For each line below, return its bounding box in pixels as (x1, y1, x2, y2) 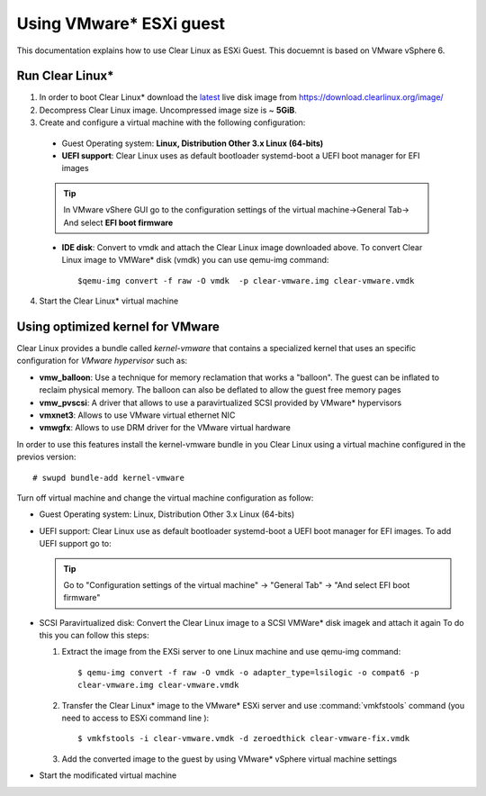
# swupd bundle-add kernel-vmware (32, 473, 184, 483)
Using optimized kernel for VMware (16, 319, 220, 334)
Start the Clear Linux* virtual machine (39, 295, 179, 306)
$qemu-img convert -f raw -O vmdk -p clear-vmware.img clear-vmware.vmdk (77, 276, 415, 285)
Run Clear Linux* (16, 68, 114, 84)
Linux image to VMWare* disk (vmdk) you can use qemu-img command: (61, 255, 329, 266)
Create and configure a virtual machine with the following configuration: (39, 117, 306, 128)
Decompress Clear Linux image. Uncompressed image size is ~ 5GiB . (39, 104, 297, 115)
